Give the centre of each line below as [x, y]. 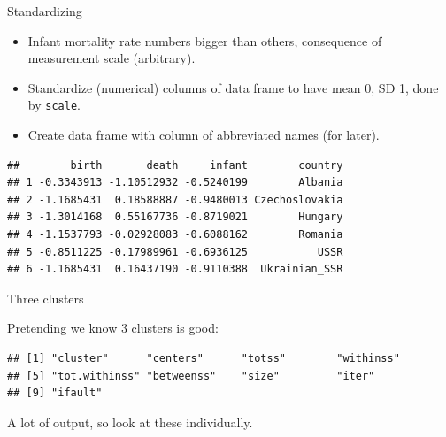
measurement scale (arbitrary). [111, 58]
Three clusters [46, 298]
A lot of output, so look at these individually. [130, 422]
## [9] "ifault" [55, 393]
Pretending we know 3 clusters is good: [113, 328]
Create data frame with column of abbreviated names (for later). [204, 135]
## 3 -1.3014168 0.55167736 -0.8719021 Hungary [175, 217]
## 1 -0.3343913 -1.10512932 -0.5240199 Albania [175, 183]
